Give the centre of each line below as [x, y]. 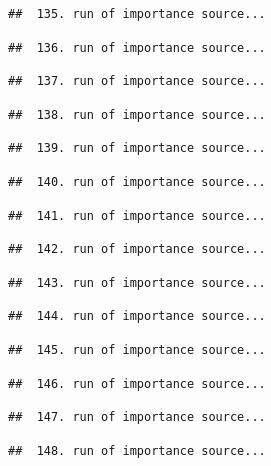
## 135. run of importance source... [137, 14]
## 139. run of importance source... [137, 148]
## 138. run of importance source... [137, 114]
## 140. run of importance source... [137, 181]
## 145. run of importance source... [137, 349]
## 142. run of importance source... [137, 249]
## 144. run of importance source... [137, 316]
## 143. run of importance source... [137, 282]
